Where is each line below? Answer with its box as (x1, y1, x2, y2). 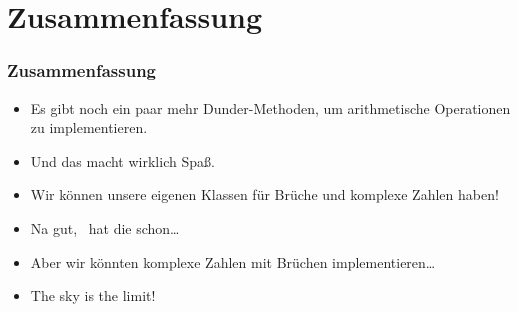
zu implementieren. (30, 117, 148, 138)
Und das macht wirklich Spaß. (30, 150, 215, 171)
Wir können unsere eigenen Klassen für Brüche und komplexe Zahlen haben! (30, 184, 499, 205)
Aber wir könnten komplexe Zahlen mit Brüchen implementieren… (30, 251, 436, 272)
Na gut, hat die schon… (30, 217, 180, 238)
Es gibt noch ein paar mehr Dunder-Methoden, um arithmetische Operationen (30, 97, 511, 118)
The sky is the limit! (30, 285, 156, 306)
